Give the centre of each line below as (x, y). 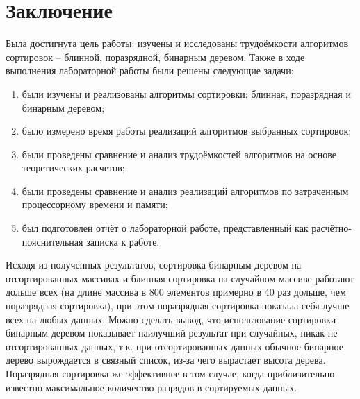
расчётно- (332, 228)
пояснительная (52, 241)
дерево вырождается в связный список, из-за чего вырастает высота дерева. (166, 360)
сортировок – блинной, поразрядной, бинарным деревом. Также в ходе (155, 57)
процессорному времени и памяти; (95, 204)
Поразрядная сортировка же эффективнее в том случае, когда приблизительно (170, 373)
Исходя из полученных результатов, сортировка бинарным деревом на (154, 265)
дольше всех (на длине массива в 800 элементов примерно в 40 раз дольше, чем (176, 292)
